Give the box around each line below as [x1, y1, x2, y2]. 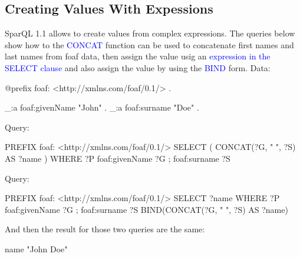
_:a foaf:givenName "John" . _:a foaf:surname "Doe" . [5, 101, 199, 114]
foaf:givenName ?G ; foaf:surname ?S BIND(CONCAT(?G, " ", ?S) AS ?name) [5, 203, 288, 215]
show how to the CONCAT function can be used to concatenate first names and [5, 38, 294, 51]
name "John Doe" [5, 242, 68, 255]
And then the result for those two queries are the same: [5, 223, 205, 235]
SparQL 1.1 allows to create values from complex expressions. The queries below [5, 27, 295, 39]
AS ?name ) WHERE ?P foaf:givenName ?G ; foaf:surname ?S [5, 152, 230, 164]
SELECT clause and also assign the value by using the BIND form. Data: [5, 61, 271, 74]
